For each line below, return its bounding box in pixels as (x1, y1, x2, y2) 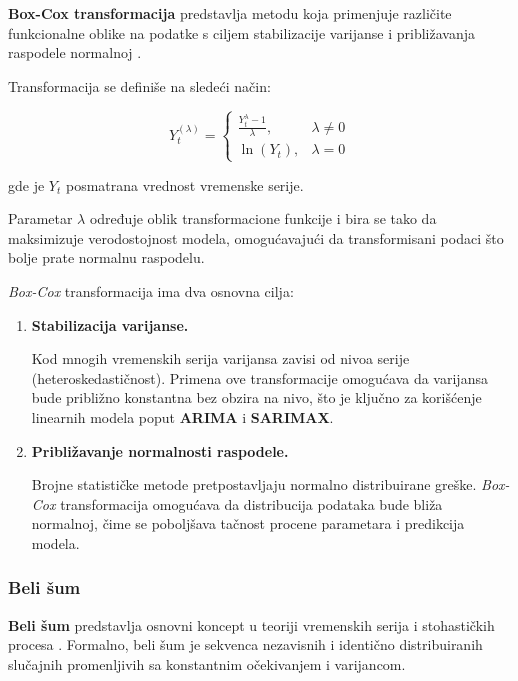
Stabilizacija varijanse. (31, 314, 189, 335)
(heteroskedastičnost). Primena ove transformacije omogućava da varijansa (31, 367, 488, 388)
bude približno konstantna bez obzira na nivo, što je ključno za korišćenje (31, 387, 482, 408)
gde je (8, 174, 45, 195)
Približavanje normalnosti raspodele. (31, 440, 289, 461)
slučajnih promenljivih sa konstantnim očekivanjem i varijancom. (8, 653, 406, 674)
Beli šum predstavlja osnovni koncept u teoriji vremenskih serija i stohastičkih (8, 614, 495, 635)
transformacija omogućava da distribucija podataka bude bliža (60, 493, 443, 514)
